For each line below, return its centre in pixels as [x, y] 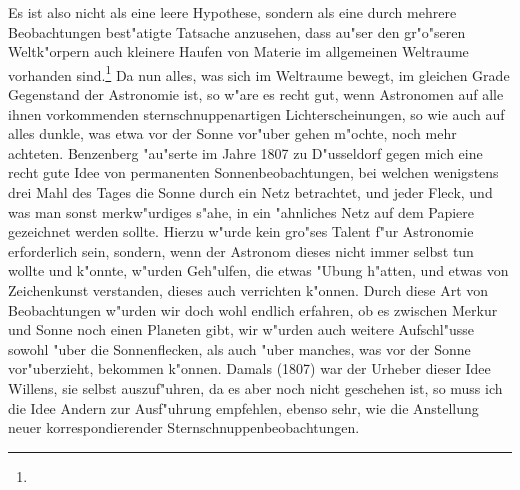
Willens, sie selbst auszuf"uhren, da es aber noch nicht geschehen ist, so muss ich [255, 387]
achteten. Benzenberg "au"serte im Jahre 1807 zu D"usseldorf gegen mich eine [245, 152]
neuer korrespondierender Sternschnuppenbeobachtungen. [184, 427]
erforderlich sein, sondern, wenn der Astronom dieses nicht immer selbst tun [241, 250]
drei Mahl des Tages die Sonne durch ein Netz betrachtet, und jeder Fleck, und [250, 192]
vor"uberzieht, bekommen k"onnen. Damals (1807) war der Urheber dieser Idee [249, 368]
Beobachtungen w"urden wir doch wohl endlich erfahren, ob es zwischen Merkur [253, 309]
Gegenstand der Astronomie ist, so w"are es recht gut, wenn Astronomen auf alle [256, 94]
